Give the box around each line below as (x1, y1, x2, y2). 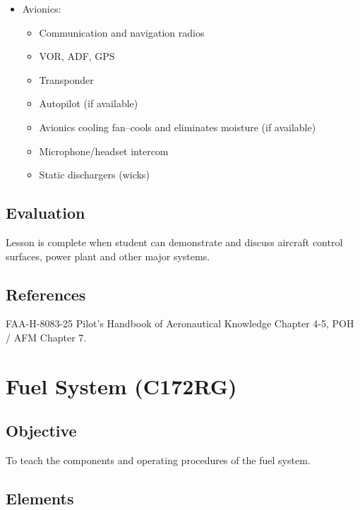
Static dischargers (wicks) (39, 167, 150, 182)
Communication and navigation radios (39, 25, 205, 40)
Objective (6, 420, 77, 442)
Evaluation (6, 202, 85, 224)
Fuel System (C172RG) (6, 371, 237, 400)
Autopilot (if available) (39, 96, 138, 111)
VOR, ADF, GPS (39, 49, 115, 63)
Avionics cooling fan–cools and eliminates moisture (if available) (39, 119, 316, 134)
